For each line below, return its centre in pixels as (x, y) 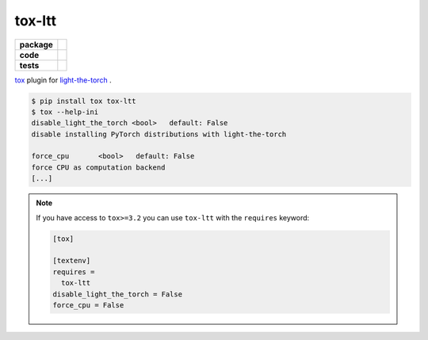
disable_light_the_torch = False (117, 294)
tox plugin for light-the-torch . (63, 80)
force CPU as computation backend (98, 167)
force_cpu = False (88, 305)
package (36, 44)
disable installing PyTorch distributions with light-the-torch (159, 134)
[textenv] (72, 261)
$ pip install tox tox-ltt (84, 101)
